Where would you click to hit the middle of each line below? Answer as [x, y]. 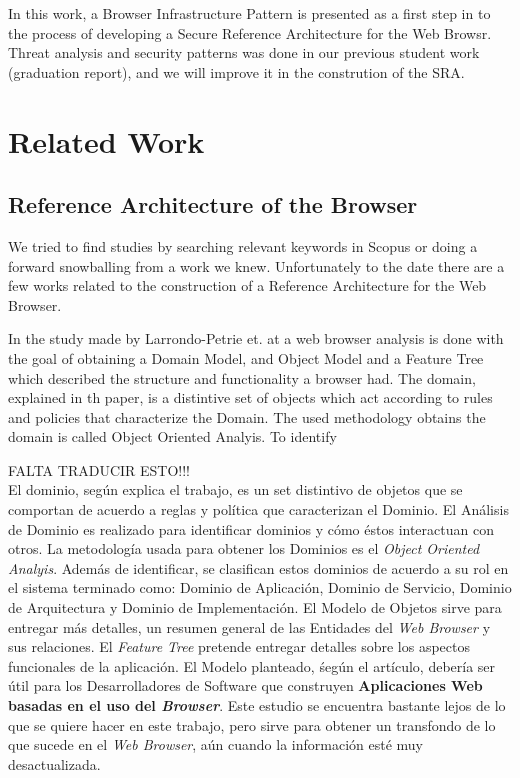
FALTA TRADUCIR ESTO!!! [99, 469]
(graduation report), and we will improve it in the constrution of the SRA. [236, 71]
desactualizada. [54, 763]
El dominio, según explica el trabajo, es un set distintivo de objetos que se [235, 489]
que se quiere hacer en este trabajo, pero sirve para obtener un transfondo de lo [252, 724]
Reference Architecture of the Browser [213, 204]
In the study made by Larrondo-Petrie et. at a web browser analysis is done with [256, 338]
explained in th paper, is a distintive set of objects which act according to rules [250, 397]
